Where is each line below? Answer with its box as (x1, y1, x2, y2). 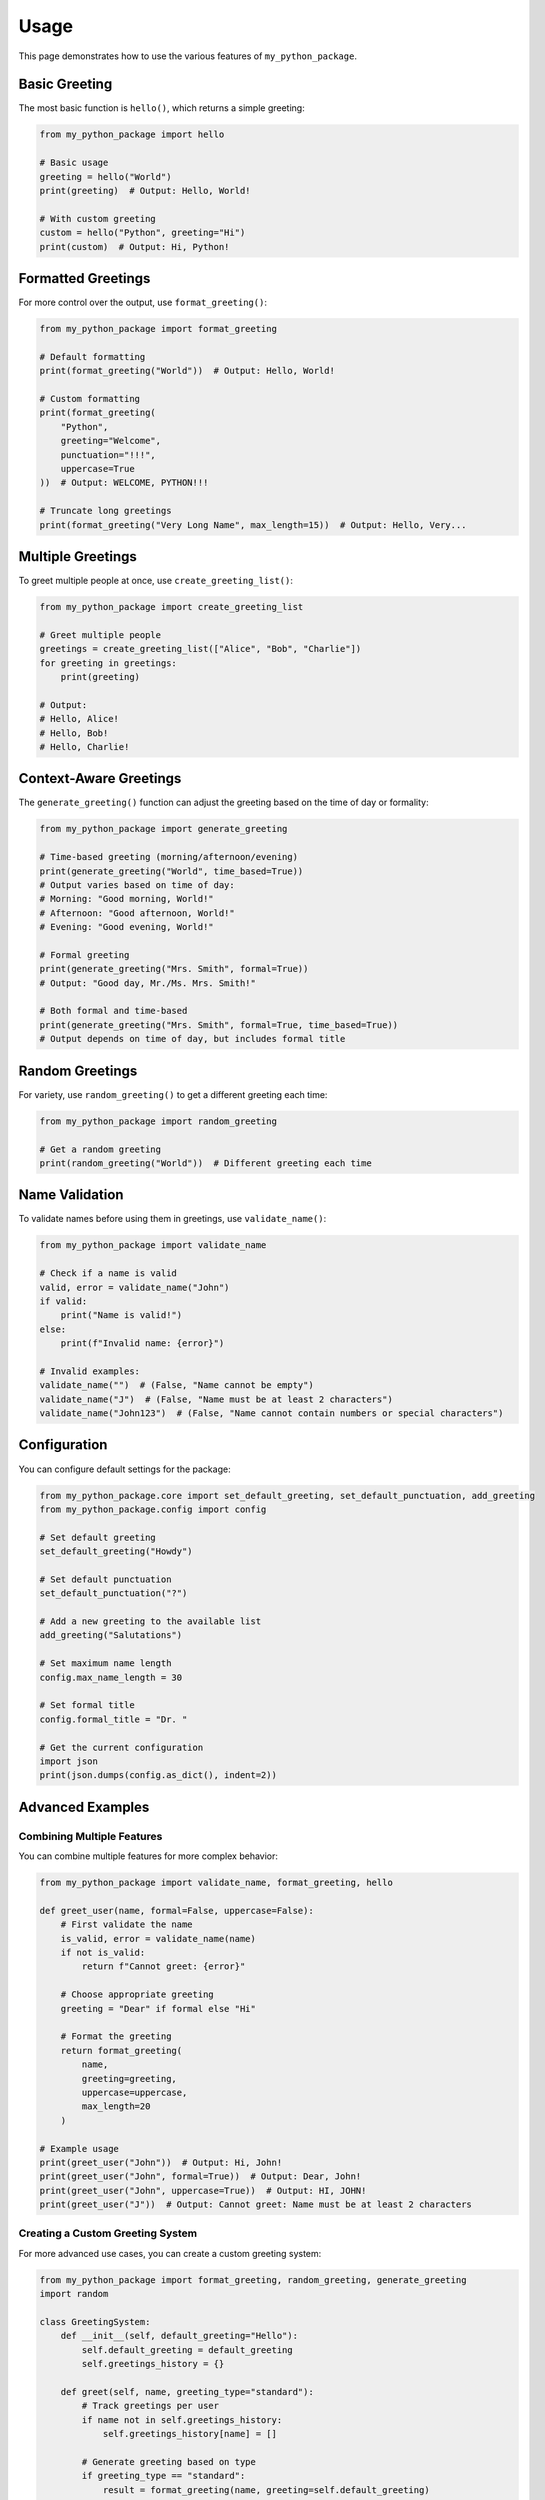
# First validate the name (60, 1919, 194, 1930)
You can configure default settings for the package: (18, 1463, 231, 1475)
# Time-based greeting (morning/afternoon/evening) (39, 851, 299, 863)
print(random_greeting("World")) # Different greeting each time (39, 1157, 372, 1169)
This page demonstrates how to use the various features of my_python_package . (18, 50, 357, 62)
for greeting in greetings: (39, 657, 177, 669)
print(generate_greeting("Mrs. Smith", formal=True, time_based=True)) (39, 1019, 399, 1030)
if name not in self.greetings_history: (81, 2414, 283, 2425)
